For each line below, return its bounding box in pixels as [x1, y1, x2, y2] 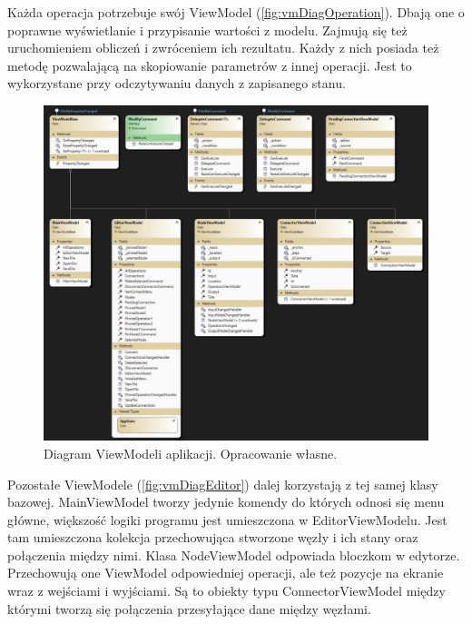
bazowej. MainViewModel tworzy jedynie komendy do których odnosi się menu [7, 492, 445, 511]
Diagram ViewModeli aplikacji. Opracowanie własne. [44, 443, 338, 462]
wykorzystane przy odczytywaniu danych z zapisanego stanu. [7, 74, 346, 93]
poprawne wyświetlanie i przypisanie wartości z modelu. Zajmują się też [7, 20, 408, 39]
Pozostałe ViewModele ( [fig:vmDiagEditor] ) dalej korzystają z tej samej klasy [7, 474, 438, 493]
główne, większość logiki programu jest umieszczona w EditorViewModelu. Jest [7, 510, 447, 529]
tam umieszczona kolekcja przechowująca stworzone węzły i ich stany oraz [7, 528, 418, 547]
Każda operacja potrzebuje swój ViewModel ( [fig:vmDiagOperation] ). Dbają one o [7, 3, 465, 21]
